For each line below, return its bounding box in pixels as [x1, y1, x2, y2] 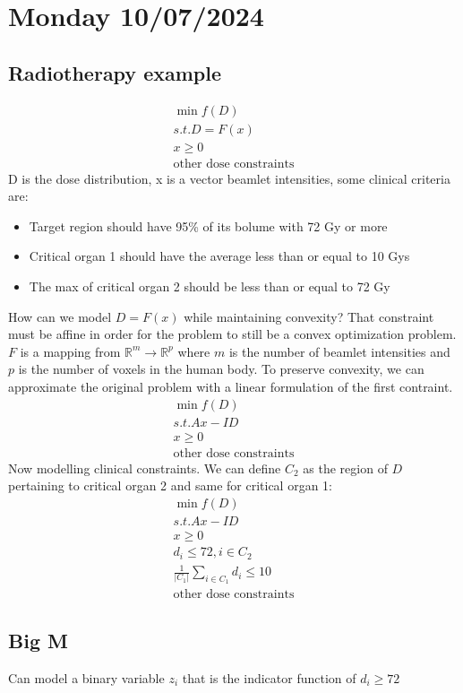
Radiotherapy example [8, 58, 222, 86]
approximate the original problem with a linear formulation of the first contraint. [8, 377, 453, 396]
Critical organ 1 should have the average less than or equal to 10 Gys [29, 247, 410, 265]
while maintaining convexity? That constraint [184, 307, 434, 325]
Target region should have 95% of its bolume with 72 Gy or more [29, 216, 388, 235]
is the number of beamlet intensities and [228, 342, 450, 360]
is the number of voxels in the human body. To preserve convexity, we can [18, 359, 424, 378]
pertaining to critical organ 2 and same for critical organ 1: [8, 476, 332, 495]
